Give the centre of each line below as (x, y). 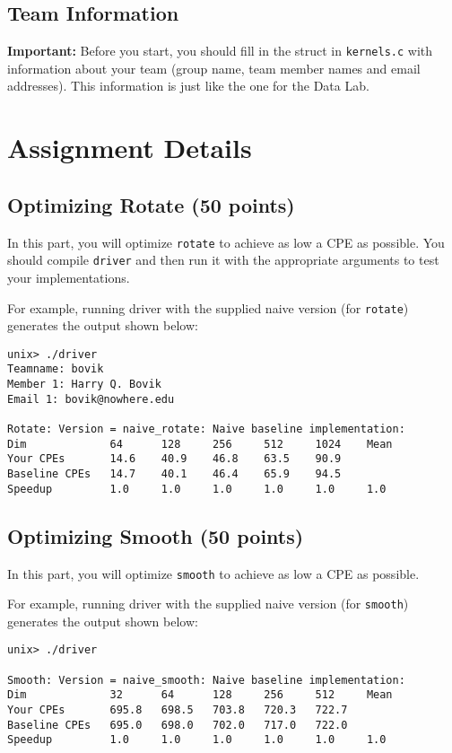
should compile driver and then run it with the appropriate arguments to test (223, 260)
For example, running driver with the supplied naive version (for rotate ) (208, 307)
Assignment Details (130, 148)
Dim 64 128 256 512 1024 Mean (200, 444)
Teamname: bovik (56, 369)
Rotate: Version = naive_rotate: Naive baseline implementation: (206, 429)
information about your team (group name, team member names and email (214, 68)
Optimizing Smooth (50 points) (156, 535)
